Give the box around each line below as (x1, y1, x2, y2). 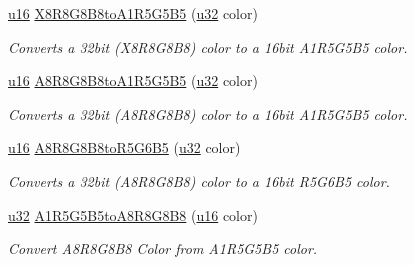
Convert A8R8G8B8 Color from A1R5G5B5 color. (8, 238, 318, 259)
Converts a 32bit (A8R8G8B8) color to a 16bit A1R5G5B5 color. (8, 103, 408, 124)
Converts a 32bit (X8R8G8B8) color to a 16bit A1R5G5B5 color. (8, 36, 408, 57)
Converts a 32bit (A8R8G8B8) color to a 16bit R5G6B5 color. (8, 170, 390, 191)
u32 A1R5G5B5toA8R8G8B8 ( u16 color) (8, 204, 258, 225)
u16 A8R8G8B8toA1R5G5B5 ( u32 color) (8, 70, 258, 91)
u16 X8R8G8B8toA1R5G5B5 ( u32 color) (8, 3, 258, 23)
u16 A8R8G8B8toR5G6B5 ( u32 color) (8, 137, 241, 158)
